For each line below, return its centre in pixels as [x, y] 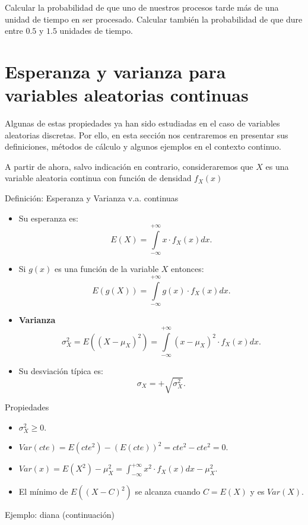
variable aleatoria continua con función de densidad [98, 178]
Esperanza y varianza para [115, 71]
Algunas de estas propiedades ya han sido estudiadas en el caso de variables [142, 123]
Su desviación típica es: [61, 371]
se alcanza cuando [168, 491]
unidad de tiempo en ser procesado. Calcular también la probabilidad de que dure [154, 19]
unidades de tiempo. [96, 31]
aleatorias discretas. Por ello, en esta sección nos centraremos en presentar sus [147, 135]
